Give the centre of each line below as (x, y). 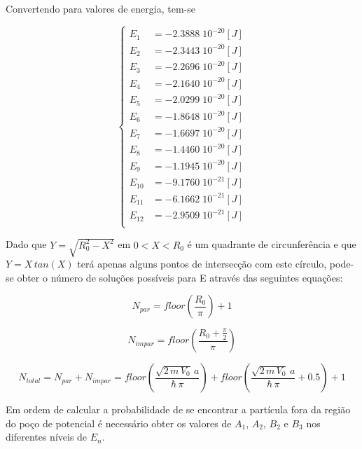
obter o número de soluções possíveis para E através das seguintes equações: (180, 277)
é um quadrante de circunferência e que (272, 244)
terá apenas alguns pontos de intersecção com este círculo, (202, 264)
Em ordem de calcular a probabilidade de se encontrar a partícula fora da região (178, 409)
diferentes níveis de (47, 437)
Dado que (26, 244)
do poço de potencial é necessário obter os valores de (119, 423)
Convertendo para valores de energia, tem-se (100, 8)
